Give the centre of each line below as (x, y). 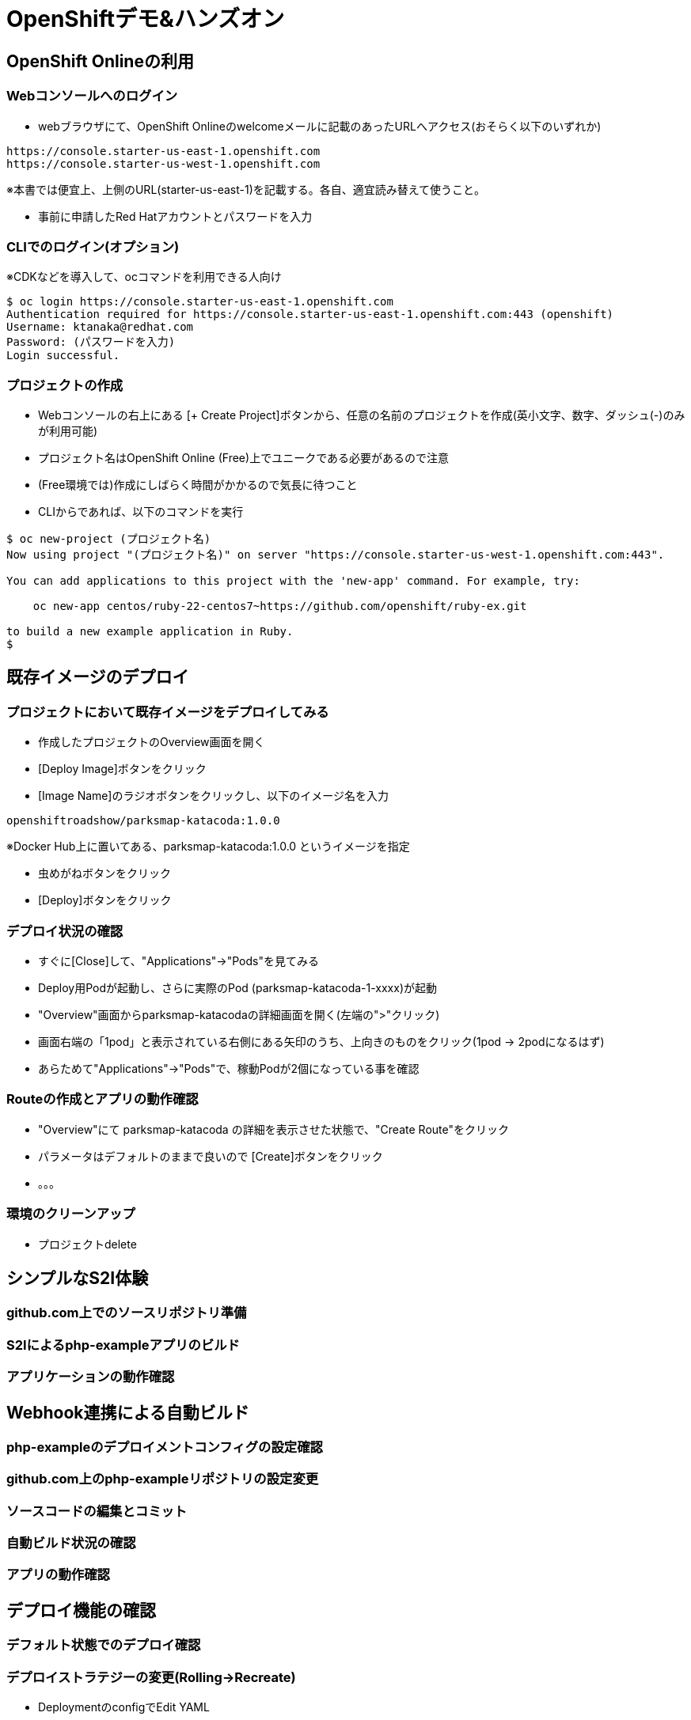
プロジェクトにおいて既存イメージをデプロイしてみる (168, 712)
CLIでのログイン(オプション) (93, 246)
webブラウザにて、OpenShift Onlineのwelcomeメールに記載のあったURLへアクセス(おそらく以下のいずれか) (320, 126)
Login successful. (63, 356)
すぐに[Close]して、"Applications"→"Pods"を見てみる (178, 961)
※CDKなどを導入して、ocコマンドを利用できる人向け (144, 277)
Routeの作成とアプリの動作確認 (103, 1099)
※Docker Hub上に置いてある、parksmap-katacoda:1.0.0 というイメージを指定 (208, 847)
